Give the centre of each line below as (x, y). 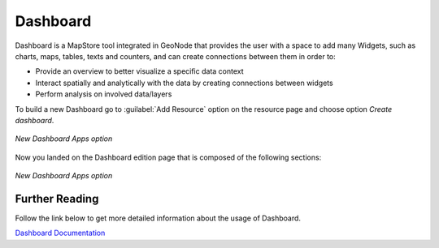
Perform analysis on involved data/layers (104, 94)
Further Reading (57, 199)
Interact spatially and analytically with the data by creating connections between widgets (184, 83)
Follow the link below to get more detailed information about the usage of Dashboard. (158, 218)
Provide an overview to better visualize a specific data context (139, 71)
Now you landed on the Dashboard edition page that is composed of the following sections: (168, 157)
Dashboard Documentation (60, 233)
